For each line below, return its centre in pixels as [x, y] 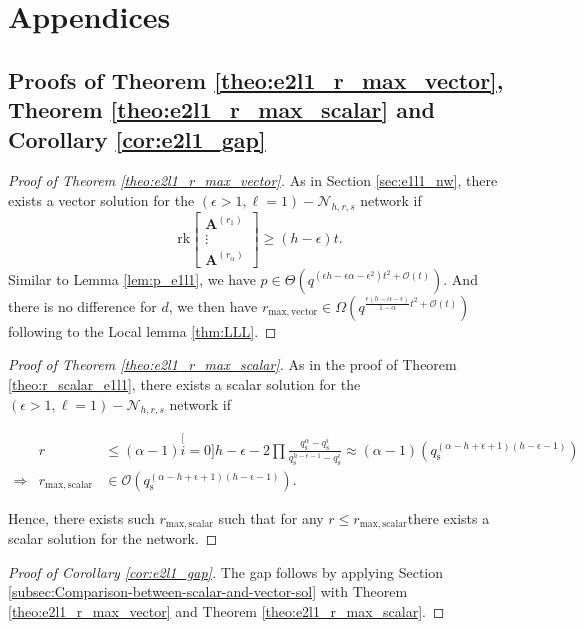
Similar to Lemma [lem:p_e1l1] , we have [132, 278]
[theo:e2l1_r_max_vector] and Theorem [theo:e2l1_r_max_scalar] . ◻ [226, 610]
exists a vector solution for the [101, 199]
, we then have [213, 305]
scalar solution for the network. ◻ [113, 538]
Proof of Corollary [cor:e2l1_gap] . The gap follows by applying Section [226, 571]
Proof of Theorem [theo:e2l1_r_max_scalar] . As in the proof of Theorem [232, 364]
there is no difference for [82, 305]
